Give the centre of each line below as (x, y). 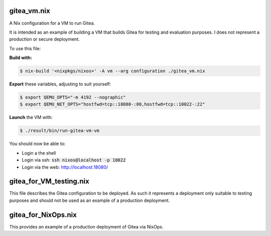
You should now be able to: (37, 144)
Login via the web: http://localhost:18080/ (65, 167)
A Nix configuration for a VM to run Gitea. (52, 23)
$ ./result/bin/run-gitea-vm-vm (60, 131)
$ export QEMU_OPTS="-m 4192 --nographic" (73, 97)
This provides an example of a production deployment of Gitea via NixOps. (86, 226)
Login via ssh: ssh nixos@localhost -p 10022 (74, 160)
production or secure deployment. (44, 39)
